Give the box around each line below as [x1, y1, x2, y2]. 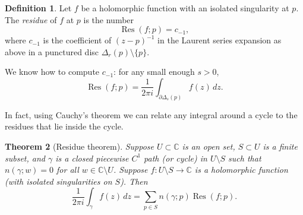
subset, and [5, 151, 45, 164]
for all [56, 163, 79, 176]
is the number [83, 13, 134, 26]
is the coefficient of [43, 34, 112, 46]
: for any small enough [113, 65, 195, 78]
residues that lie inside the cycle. [5, 120, 124, 132]
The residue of [5, 13, 57, 26]
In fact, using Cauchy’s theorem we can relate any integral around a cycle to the [5, 108, 298, 121]
